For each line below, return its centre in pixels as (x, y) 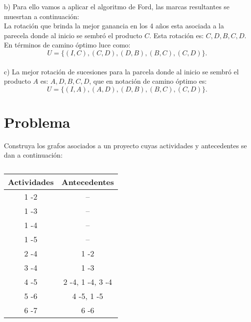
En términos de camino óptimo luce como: (67, 45)
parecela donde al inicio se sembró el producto (73, 35)
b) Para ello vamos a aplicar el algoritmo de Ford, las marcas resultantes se (117, 6)
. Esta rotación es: (177, 35)
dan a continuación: (33, 155)
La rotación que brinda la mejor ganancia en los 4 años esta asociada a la (114, 26)
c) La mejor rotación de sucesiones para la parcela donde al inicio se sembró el (121, 71)
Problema (37, 122)
